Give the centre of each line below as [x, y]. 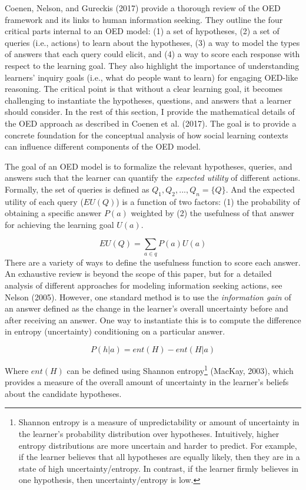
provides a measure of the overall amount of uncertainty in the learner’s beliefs [147, 382]
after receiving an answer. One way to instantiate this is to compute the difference [153, 320]
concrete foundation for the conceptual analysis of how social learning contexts [147, 135]
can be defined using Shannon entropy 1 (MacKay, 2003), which [180, 370]
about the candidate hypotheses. [63, 393]
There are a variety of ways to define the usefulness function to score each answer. [153, 262]
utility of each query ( [44, 201]
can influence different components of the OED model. [103, 146]
